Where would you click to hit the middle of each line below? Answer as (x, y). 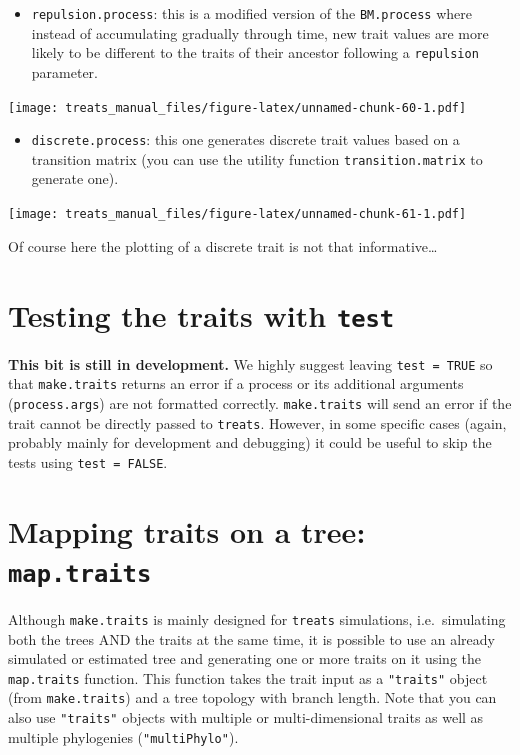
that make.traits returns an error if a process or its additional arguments (236, 383)
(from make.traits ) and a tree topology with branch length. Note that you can (252, 697)
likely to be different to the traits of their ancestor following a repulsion (255, 52)
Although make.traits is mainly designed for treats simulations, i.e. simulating (257, 618)
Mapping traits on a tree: (187, 530)
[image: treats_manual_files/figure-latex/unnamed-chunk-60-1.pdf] (237, 107)
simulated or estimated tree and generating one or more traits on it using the (245, 658)
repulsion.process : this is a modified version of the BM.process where (251, 13)
